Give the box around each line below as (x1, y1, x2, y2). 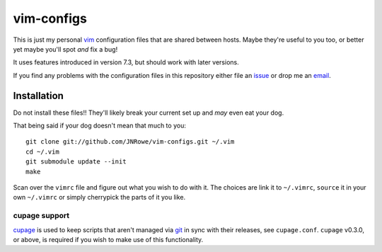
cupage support (13, 211, 70, 221)
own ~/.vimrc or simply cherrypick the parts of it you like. (13, 193, 186, 202)
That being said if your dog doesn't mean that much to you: (13, 121, 187, 130)
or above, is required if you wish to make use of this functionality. (13, 235, 204, 244)
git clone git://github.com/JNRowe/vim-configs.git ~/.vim (25, 138, 235, 146)
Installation (13, 89, 64, 102)
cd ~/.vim (25, 147, 59, 156)
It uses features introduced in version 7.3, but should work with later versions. (13, 58, 240, 67)
